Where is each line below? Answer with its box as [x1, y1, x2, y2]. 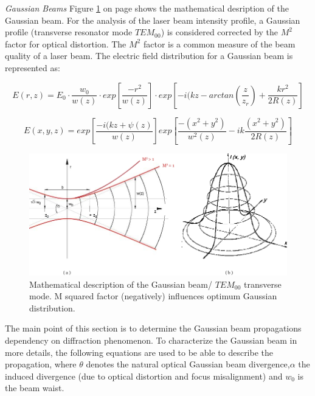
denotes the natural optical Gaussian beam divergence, [86, 358, 290, 370]
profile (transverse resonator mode [5, 26, 133, 38]
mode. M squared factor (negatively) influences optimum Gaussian [29, 290, 277, 302]
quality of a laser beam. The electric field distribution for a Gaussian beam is [5, 49, 293, 62]
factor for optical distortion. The [5, 37, 126, 50]
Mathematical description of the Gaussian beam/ [29, 277, 212, 290]
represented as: [5, 61, 60, 74]
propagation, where [5, 358, 77, 370]
